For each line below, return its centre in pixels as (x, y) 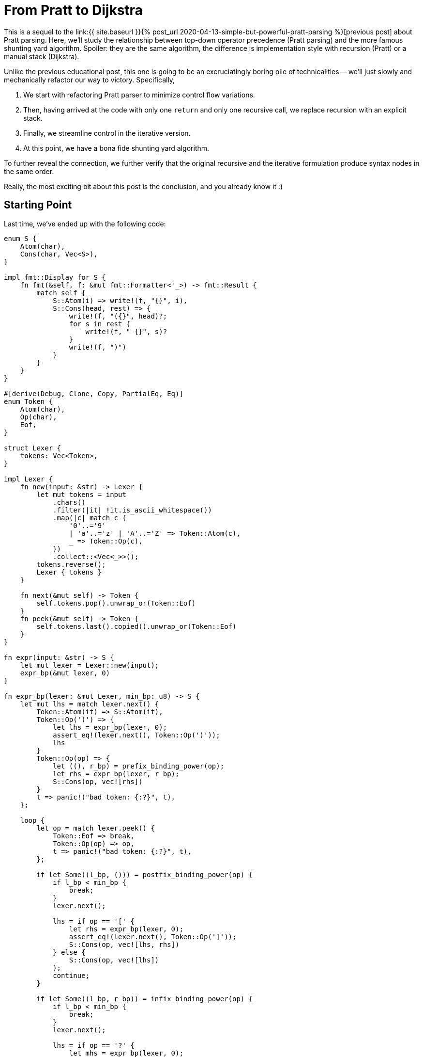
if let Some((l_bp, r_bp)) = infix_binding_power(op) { (145, 999)
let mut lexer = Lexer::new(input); (90, 665)
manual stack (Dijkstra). (42, 56)
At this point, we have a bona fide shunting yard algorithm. (116, 148)
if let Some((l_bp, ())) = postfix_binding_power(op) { (145, 874)
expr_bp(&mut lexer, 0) (65, 673)
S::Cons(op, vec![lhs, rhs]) (124, 944)
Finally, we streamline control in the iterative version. (107, 133)
